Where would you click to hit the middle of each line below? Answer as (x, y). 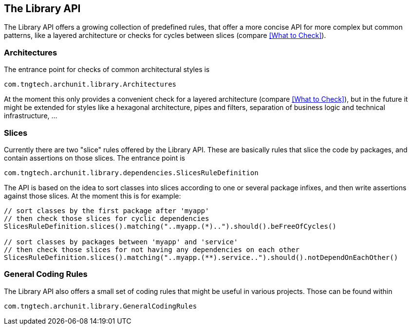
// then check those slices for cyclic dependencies (107, 218)
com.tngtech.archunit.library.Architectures (90, 84)
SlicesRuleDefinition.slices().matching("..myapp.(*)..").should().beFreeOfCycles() (170, 226)
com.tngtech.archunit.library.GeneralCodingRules (101, 306)
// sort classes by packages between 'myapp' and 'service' (121, 242)
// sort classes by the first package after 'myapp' (107, 210)
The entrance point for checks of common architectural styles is (107, 70)
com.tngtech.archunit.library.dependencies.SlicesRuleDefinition (131, 173)
